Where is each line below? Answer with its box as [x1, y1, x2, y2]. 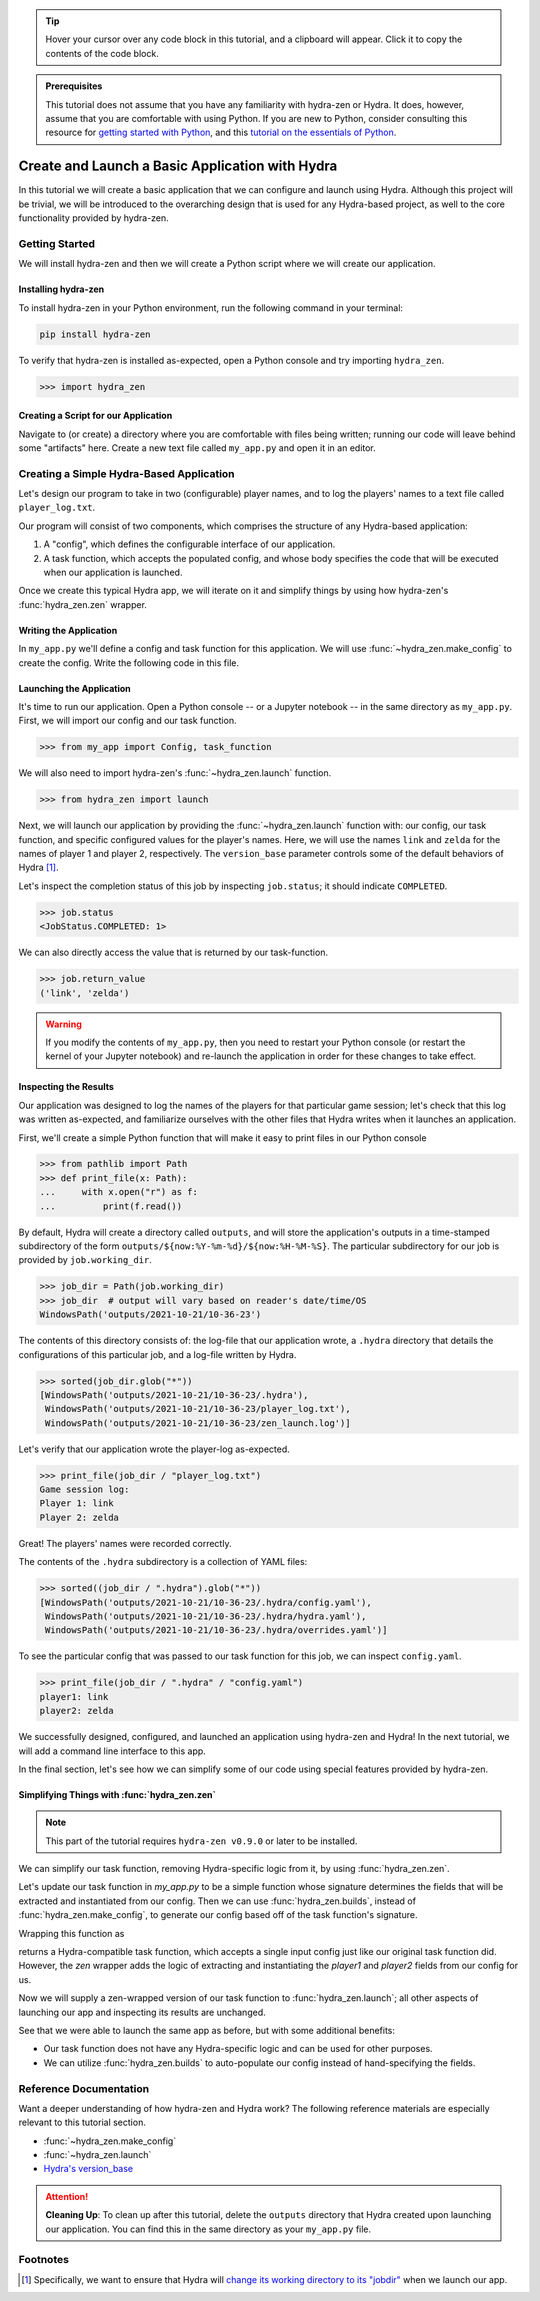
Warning [45, 1018, 82, 1030]
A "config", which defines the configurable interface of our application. [43, 538, 336, 550]
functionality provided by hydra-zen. [18, 212, 169, 224]
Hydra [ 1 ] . [18, 861, 59, 874]
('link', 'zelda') [39, 987, 130, 999]
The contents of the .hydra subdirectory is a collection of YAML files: [18, 1556, 308, 1568]
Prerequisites [45, 80, 103, 92]
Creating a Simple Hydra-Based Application [18, 466, 235, 480]
